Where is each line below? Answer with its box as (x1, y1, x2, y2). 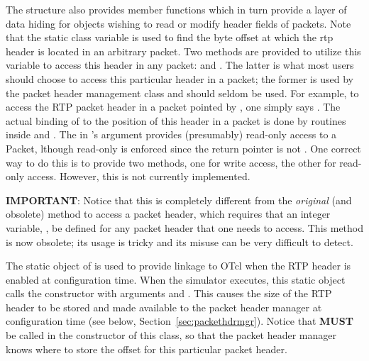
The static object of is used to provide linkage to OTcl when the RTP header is (6, 258, 351, 273)
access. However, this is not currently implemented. (27, 169, 250, 184)
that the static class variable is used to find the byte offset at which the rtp (6, 30, 334, 45)
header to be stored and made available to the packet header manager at (6, 299, 322, 314)
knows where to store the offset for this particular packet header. (6, 341, 287, 356)
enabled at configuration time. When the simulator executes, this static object (6, 272, 346, 287)
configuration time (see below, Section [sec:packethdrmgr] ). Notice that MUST (6, 313, 353, 328)
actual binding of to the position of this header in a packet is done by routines (6, 113, 346, 128)
